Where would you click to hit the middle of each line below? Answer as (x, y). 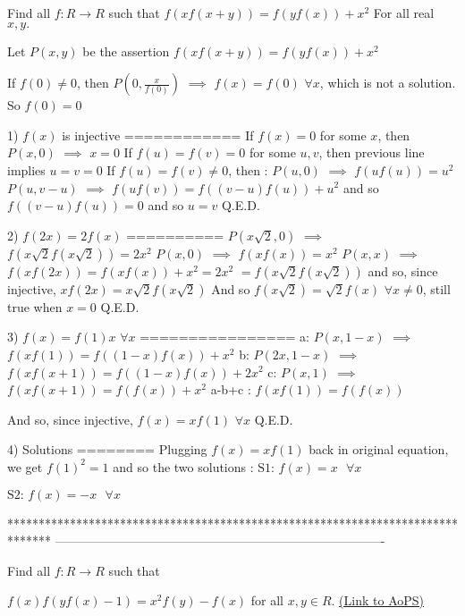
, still (436, 288)
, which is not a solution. (388, 83)
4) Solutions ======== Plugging (107, 449)
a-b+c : (231, 389)
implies (26, 169)
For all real (404, 13)
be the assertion (126, 51)
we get (25, 466)
